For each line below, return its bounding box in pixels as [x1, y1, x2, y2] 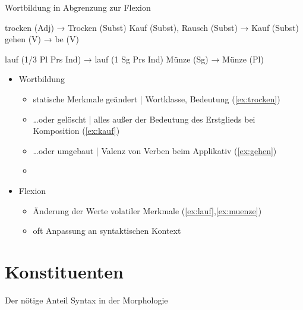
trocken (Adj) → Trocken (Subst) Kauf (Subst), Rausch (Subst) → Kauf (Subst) [5, 21, 299, 33]
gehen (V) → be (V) [5, 33, 79, 45]
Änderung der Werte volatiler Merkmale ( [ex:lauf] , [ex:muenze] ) [33, 204, 262, 217]
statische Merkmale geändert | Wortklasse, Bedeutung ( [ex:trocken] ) [33, 92, 280, 105]
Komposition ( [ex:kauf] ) [33, 124, 120, 137]
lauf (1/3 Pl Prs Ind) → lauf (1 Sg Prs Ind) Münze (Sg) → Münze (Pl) [5, 52, 264, 65]
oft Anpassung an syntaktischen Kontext [33, 224, 181, 237]
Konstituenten [5, 259, 124, 283]
